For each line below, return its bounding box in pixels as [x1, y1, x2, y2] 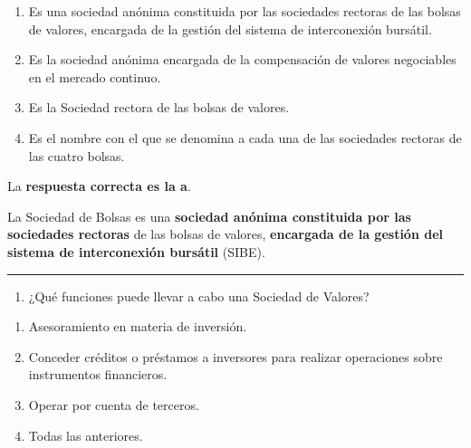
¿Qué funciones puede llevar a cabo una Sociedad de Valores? [28, 286, 370, 305]
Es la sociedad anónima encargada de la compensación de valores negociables [28, 50, 457, 69]
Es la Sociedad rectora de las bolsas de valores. [28, 98, 290, 117]
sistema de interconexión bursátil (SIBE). [7, 242, 265, 261]
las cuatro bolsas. [28, 146, 125, 165]
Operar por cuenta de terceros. [28, 395, 199, 414]
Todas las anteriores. [28, 425, 143, 444]
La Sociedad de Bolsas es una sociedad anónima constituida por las [7, 206, 411, 225]
